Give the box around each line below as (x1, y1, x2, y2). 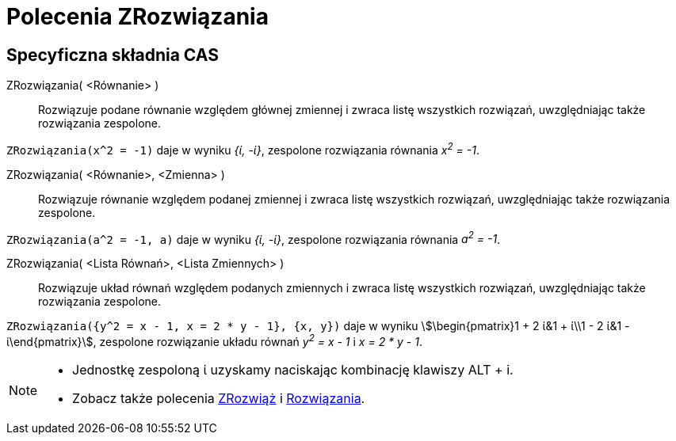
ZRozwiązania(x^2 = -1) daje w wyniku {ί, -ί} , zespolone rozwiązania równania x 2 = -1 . (6, 141, 479, 157)
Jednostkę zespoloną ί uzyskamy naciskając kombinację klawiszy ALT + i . (72, 362, 514, 378)
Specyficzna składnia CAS (6, 44, 219, 65)
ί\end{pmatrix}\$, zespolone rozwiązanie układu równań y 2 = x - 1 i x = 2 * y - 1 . (6, 333, 423, 349)
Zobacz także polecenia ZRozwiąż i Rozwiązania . (72, 390, 365, 407)
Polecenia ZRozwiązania (6, 3, 269, 30)
